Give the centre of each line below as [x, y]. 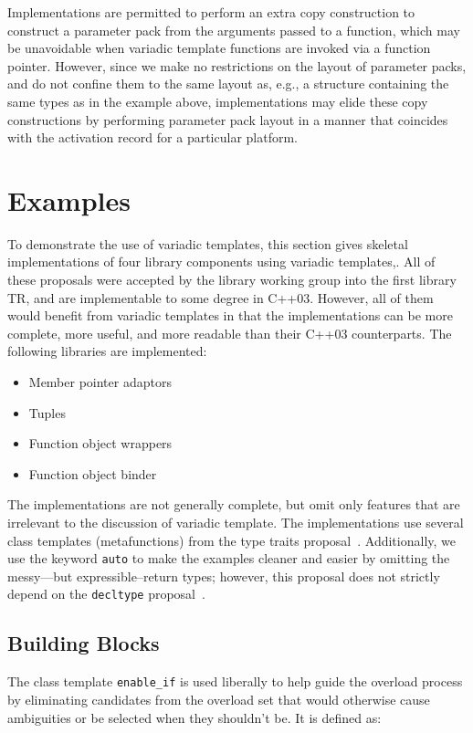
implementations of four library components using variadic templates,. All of [221, 262]
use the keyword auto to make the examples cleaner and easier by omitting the [229, 558]
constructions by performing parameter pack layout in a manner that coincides [228, 119]
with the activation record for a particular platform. [152, 137]
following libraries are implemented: [107, 351]
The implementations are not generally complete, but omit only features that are [234, 504]
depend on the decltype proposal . [106, 594]
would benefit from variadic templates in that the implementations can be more [230, 315]
